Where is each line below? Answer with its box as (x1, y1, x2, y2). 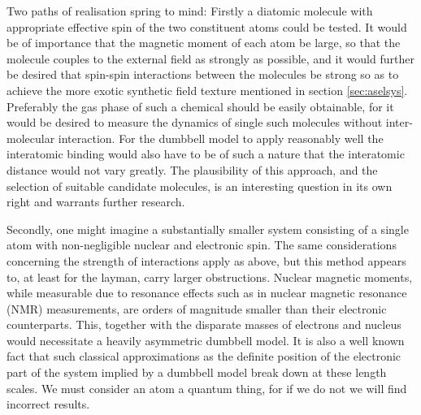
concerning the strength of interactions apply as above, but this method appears (7, 252, 406, 269)
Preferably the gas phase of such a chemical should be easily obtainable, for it (7, 97, 394, 115)
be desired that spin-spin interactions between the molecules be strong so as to (7, 66, 399, 83)
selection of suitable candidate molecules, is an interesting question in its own (7, 177, 393, 194)
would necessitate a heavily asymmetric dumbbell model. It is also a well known (7, 331, 405, 348)
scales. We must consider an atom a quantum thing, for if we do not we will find (7, 379, 407, 396)
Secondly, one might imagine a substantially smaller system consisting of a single (7, 220, 409, 237)
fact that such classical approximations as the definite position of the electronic (7, 348, 401, 365)
